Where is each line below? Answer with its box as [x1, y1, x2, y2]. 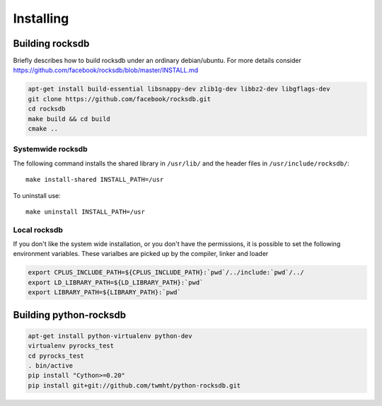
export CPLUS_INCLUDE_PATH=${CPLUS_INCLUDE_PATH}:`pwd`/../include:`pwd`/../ [28, 269, 304, 277]
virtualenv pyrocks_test [28, 342, 115, 350]
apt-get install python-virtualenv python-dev [28, 332, 192, 340]
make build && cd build [28, 115, 111, 123]
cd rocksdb [28, 105, 66, 113]
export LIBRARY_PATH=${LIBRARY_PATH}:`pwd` [28, 289, 182, 296]
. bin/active [28, 361, 74, 369]
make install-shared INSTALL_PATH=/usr [25, 175, 164, 184]
